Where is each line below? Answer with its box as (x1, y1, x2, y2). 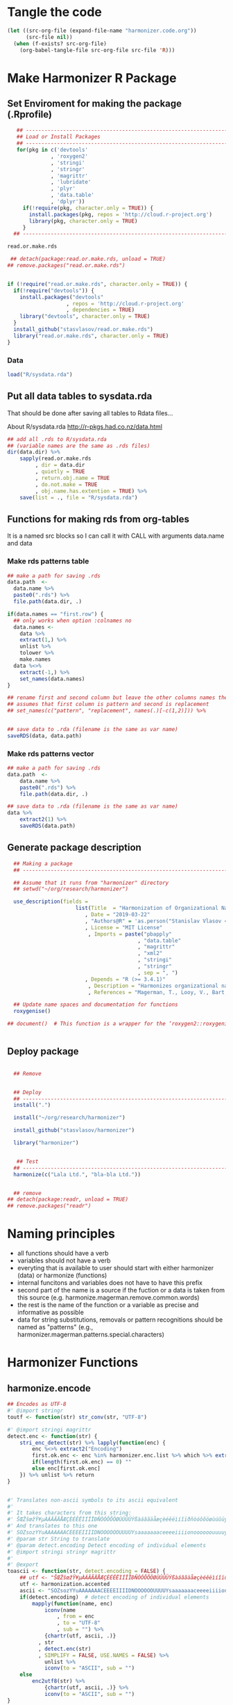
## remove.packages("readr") (7, 1203, 92, 1210)
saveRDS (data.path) (19, 822, 76, 830)
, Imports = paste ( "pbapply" (87, 930, 172, 938)
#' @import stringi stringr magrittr (7, 1548, 116, 1555)
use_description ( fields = (13, 898, 89, 905)
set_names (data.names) (19, 675, 85, 682)
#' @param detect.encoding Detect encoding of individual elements (7, 1542, 207, 1548)
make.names (19, 656, 51, 663)
